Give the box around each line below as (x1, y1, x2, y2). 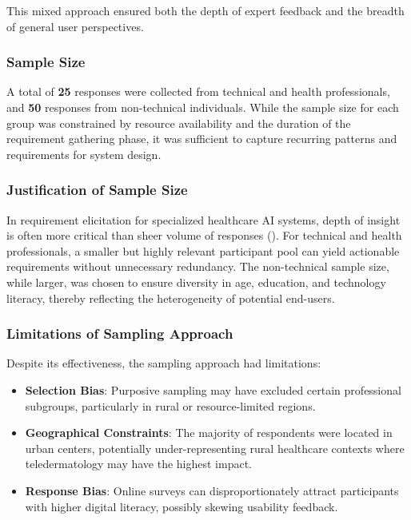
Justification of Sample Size (6, 180, 188, 200)
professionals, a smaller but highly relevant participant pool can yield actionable (6, 242, 400, 259)
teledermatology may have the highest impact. (25, 455, 253, 472)
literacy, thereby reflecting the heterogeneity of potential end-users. (6, 289, 335, 306)
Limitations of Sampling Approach (6, 324, 233, 343)
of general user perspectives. (6, 18, 144, 34)
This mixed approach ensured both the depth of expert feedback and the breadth (6, 2, 405, 18)
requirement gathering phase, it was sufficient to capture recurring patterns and (6, 130, 397, 147)
